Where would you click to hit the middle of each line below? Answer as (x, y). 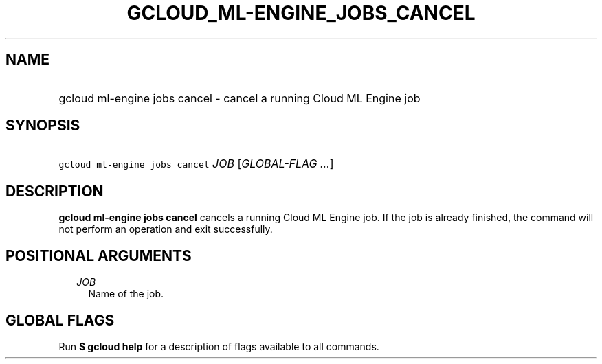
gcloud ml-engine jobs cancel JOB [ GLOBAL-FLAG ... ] (196, 164)
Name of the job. (126, 294)
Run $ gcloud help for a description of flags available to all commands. (219, 346)
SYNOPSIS (43, 126)
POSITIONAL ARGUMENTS (99, 255)
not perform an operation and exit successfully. (166, 229)
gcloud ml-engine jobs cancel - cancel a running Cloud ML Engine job (239, 98)
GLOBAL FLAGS (60, 320)
